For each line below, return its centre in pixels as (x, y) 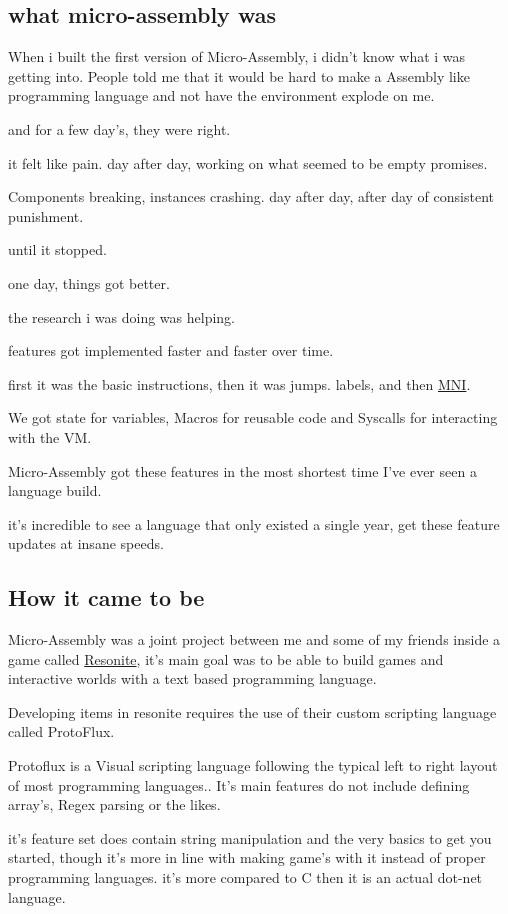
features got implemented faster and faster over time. (171, 350)
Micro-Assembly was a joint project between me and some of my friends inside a (254, 639)
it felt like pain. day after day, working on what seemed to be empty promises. (248, 162)
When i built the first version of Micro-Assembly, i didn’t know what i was (237, 56)
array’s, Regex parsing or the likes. (114, 804)
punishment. (46, 215)
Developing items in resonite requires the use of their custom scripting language (252, 711)
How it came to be (106, 597)
